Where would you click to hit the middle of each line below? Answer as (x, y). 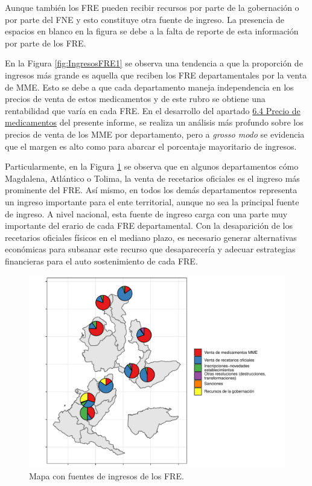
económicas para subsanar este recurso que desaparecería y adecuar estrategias (150, 249)
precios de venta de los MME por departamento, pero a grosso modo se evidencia (155, 134)
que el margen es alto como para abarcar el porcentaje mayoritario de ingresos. (151, 146)
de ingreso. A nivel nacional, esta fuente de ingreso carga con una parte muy (146, 213)
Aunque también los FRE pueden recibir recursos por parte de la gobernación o (152, 7)
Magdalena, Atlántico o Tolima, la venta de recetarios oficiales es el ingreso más (152, 178)
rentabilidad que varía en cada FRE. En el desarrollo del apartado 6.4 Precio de (153, 110)
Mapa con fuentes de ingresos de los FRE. (107, 476)
